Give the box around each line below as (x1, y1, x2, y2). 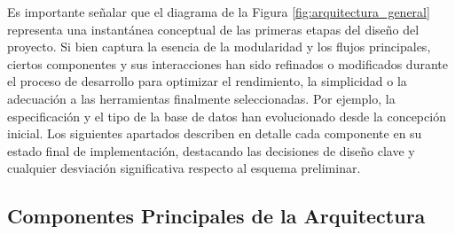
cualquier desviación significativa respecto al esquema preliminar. (7, 159, 361, 177)
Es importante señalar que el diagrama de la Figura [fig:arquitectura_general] (7, 3, 430, 20)
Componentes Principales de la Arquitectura (7, 202, 426, 230)
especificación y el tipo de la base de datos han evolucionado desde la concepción (7, 106, 446, 125)
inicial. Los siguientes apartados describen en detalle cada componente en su (7, 124, 422, 143)
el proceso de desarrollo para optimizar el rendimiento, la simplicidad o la (7, 72, 407, 90)
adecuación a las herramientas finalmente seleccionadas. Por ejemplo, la (7, 89, 396, 107)
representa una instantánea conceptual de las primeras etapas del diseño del (7, 19, 420, 38)
